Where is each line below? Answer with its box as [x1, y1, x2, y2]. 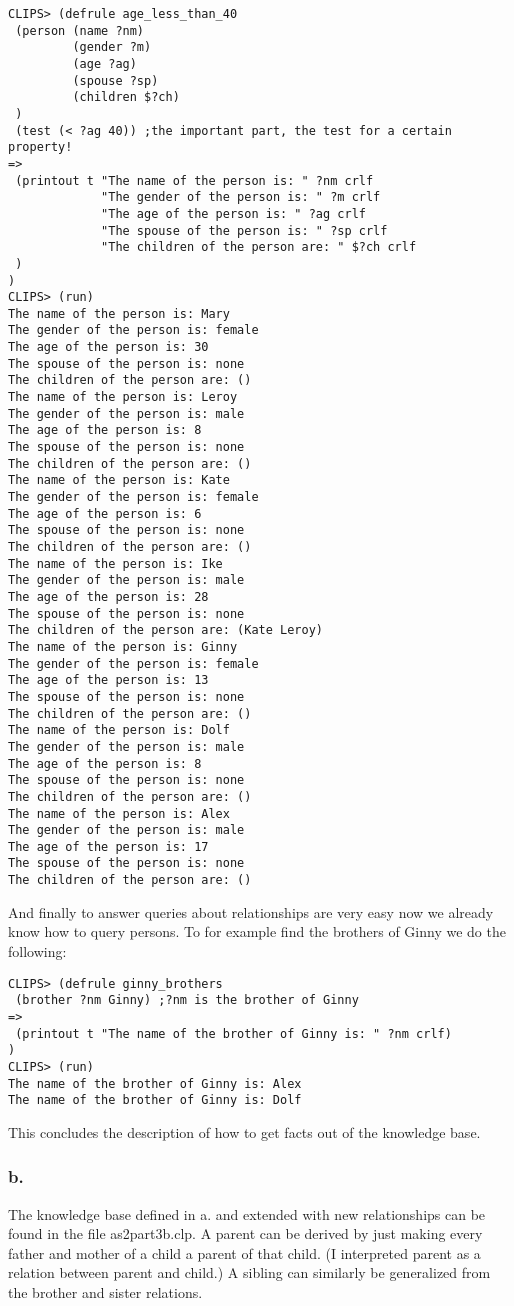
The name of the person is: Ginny [8, 639, 238, 654]
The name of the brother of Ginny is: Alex [8, 1076, 302, 1091]
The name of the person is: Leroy [8, 390, 238, 405]
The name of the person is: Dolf [8, 723, 230, 738]
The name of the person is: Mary [8, 306, 230, 321]
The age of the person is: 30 [8, 340, 209, 355]
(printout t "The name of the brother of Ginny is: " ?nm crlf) [15, 1026, 452, 1041]
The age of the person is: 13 [8, 673, 209, 688]
